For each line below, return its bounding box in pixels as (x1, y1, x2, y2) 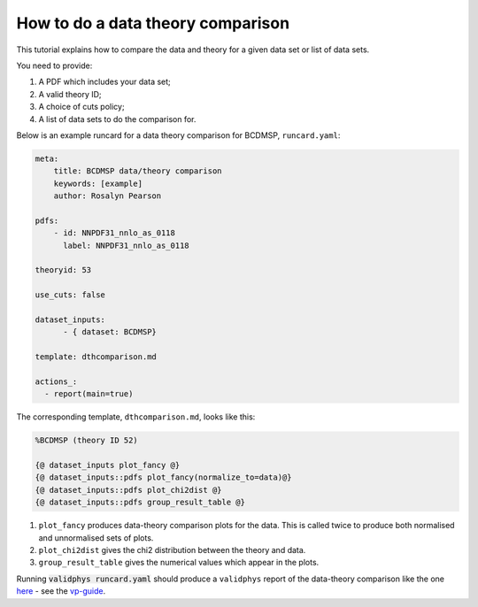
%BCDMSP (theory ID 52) (35, 435, 139, 446)
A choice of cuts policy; (38, 102, 125, 112)
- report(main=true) (44, 389, 134, 399)
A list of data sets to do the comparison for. (38, 113, 197, 124)
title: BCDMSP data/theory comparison (53, 166, 222, 176)
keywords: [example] (53, 178, 143, 188)
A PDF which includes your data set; (38, 76, 172, 88)
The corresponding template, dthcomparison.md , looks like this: (16, 411, 256, 422)
